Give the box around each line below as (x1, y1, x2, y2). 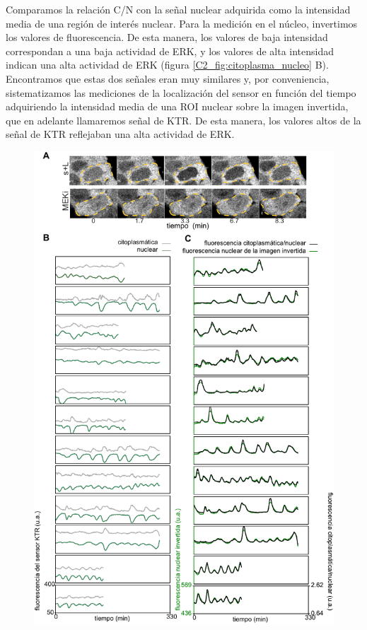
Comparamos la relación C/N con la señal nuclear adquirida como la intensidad (6, 2, 351, 16)
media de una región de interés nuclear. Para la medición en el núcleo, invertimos (6, 16, 358, 30)
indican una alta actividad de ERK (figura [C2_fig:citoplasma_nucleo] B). (6, 57, 329, 72)
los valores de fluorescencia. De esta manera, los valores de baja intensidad (6, 30, 328, 45)
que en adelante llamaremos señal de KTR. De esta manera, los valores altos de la (6, 112, 361, 127)
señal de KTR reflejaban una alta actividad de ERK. (6, 127, 235, 141)
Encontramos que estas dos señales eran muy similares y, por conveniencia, (6, 71, 330, 86)
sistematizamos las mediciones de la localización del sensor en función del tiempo (6, 85, 356, 100)
